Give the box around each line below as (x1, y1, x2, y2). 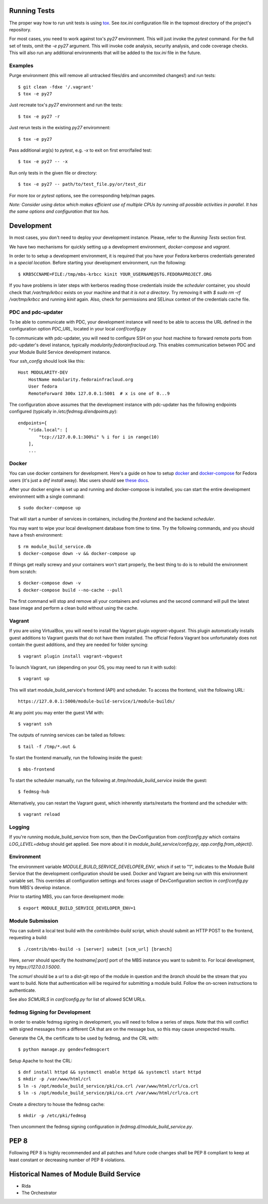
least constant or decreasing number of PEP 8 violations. (9, 1157, 126, 1163)
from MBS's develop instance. (9, 884, 71, 890)
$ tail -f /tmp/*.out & (18, 743, 76, 749)
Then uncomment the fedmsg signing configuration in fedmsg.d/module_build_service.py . (9, 1124, 194, 1130)
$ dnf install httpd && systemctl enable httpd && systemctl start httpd (18, 1069, 201, 1075)
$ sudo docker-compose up (18, 505, 81, 511)
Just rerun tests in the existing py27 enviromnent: (9, 125, 111, 131)
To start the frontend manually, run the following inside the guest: (9, 755, 143, 761)
